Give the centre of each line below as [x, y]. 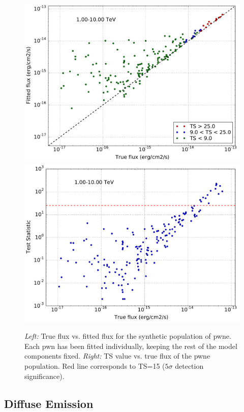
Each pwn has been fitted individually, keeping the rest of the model [131, 346]
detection [189, 366]
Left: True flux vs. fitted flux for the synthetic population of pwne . [128, 336]
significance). [44, 376]
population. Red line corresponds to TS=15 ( [95, 366]
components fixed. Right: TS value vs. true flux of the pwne [117, 356]
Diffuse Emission [49, 403]
